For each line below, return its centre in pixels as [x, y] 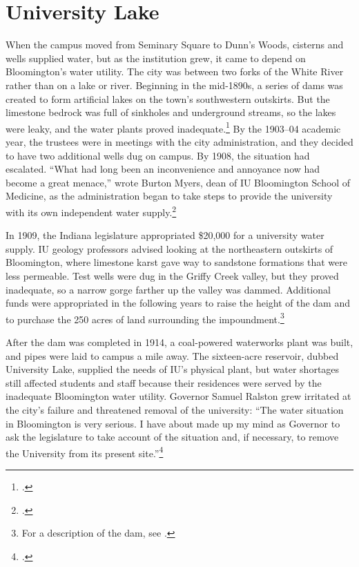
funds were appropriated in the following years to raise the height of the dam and [178, 303]
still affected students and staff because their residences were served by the [164, 382]
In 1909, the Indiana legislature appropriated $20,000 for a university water [165, 235]
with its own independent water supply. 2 [91, 211]
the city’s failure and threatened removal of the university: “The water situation [175, 409]
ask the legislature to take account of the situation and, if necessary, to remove [172, 437]
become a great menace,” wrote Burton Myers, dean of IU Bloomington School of [178, 182]
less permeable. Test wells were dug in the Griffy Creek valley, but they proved [172, 275]
